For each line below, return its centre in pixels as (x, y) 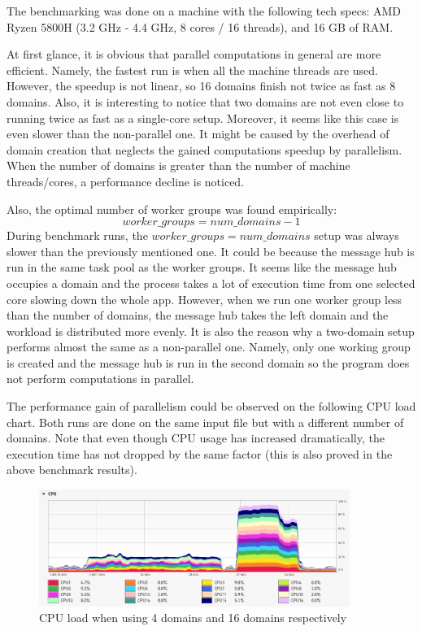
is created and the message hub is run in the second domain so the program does (208, 362)
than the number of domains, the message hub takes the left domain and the (198, 315)
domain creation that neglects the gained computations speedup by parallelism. (204, 149)
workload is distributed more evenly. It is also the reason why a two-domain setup (211, 331)
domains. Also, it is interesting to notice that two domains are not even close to (205, 101)
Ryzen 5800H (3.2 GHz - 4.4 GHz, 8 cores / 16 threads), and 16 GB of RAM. (200, 26)
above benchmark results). (72, 470)
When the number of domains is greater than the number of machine (178, 165)
